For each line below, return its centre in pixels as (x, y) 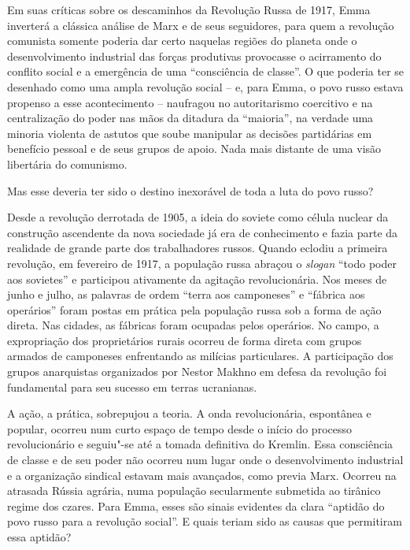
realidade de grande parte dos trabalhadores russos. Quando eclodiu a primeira (198, 248)
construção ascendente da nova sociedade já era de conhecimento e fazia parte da (203, 232)
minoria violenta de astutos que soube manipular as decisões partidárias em (190, 133)
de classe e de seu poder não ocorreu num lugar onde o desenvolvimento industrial (205, 460)
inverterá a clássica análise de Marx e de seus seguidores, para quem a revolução (201, 25)
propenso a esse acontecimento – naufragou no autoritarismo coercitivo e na (190, 102)
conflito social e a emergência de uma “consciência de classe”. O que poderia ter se (206, 71)
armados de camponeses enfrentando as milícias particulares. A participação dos (200, 356)
